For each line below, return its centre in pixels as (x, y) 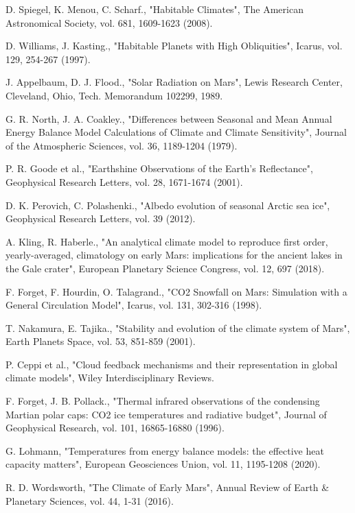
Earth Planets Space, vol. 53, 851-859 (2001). (101, 341)
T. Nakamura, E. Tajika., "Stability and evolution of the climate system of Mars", (178, 327)
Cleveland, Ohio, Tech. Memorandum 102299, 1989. (114, 95)
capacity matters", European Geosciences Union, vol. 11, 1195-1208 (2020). (163, 464)
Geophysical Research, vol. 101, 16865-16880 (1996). (115, 428)
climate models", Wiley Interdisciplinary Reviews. (110, 378)
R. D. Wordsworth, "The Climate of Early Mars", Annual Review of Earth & (168, 487)
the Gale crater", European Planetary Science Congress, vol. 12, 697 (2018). (165, 268)
